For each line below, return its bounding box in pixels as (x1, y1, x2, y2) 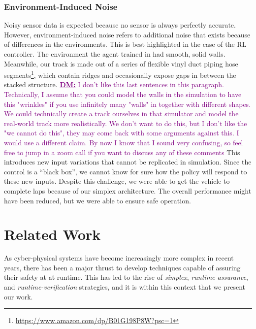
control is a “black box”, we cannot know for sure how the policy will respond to (4, 166, 247, 176)
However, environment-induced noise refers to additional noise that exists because (4, 29, 251, 39)
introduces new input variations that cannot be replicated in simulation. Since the (4, 157, 252, 167)
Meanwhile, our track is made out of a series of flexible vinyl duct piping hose (4, 58, 238, 68)
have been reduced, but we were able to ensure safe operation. (4, 195, 191, 205)
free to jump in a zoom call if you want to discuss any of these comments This (4, 147, 240, 157)
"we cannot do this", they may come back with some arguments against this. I (4, 128, 239, 138)
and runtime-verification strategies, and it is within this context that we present (4, 282, 246, 292)
